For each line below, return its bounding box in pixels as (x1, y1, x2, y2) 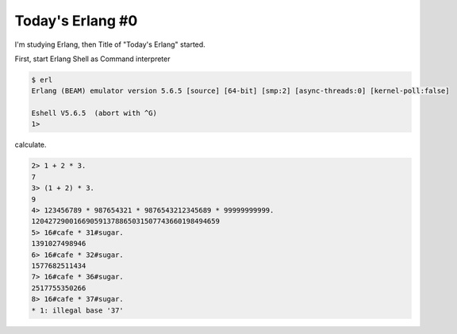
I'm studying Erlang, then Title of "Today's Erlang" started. (14, 40, 205, 49)
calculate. (14, 140, 47, 150)
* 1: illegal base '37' (31, 305, 125, 315)
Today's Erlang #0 (14, 12, 138, 29)
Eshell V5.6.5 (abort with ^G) (31, 109, 158, 118)
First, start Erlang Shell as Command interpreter (14, 54, 171, 63)
